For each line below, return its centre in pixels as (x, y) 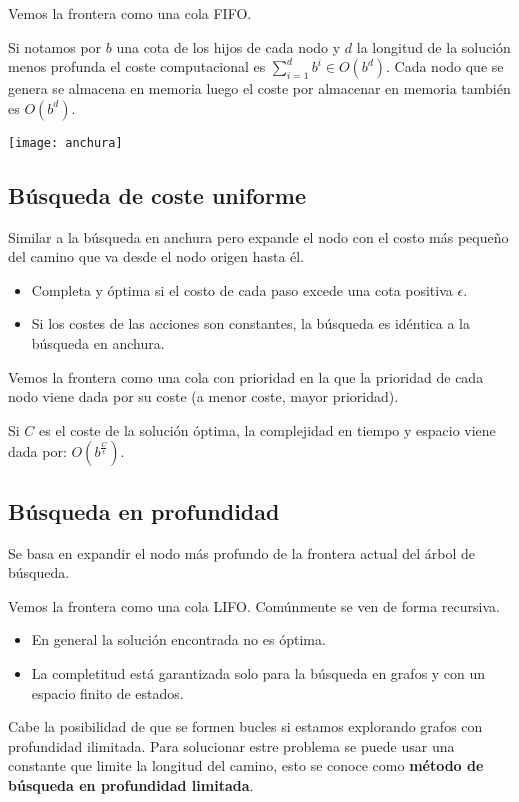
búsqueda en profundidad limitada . (131, 784)
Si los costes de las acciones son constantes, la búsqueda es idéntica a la (250, 323)
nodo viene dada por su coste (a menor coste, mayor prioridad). (203, 396)
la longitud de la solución (433, 46)
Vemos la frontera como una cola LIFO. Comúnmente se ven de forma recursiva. (254, 605)
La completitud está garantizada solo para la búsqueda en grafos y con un (258, 672)
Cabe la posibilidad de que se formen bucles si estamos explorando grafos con (245, 726)
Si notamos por (55, 46)
